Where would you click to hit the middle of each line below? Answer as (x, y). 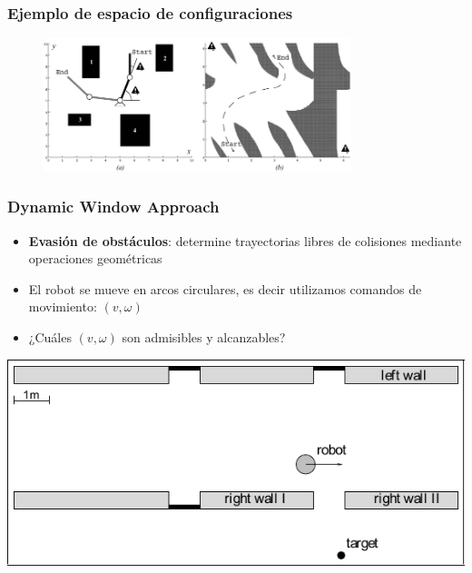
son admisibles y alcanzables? (204, 337)
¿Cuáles (50, 337)
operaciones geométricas (95, 258)
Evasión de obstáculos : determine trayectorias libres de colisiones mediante (245, 240)
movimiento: (63, 306)
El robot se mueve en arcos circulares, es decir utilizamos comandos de (225, 288)
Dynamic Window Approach (113, 207)
